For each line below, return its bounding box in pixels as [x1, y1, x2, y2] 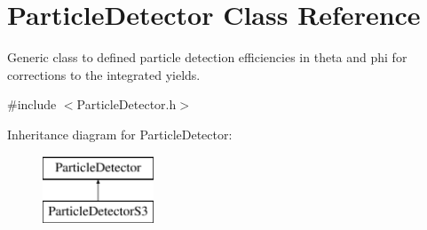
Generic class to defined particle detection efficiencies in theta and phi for [7, 48, 407, 67]
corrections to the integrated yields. [7, 65, 201, 83]
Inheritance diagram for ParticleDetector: [7, 124, 233, 143]
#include [7, 95, 57, 114]
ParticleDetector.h [76, 95, 177, 114]
